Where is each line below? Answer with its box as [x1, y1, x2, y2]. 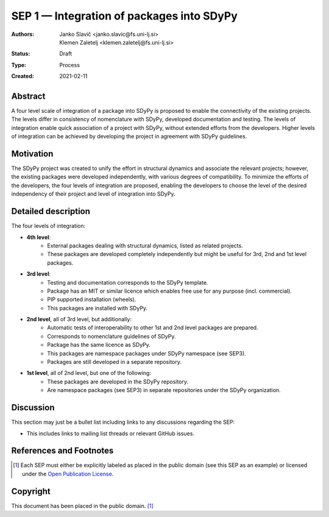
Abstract [11, 91, 46, 101]
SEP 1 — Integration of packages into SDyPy [11, 9, 238, 23]
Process [59, 61, 80, 68]
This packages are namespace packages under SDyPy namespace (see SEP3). [47, 349, 246, 357]
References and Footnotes [11, 446, 114, 456]
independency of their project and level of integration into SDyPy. [11, 190, 175, 198]
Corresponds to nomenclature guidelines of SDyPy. [47, 332, 176, 340]
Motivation [11, 149, 54, 159]
